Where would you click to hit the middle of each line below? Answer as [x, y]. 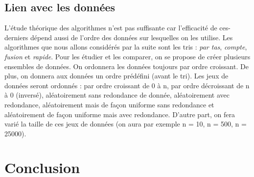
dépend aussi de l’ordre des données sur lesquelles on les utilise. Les [132, 37]
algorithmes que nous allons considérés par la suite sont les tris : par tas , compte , [126, 47]
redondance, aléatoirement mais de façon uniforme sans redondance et [109, 104]
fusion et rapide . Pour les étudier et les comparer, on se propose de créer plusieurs [127, 56]
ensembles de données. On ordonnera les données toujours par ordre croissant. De [127, 66]
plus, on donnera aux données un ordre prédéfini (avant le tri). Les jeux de [116, 76]
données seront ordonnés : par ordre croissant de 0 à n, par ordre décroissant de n [127, 85]
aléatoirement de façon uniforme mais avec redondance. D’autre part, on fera [120, 114]
